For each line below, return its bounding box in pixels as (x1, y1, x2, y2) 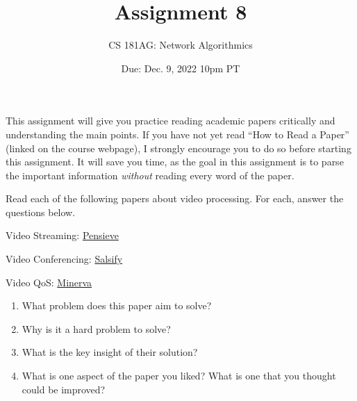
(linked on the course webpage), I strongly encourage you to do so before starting (6, 140, 351, 155)
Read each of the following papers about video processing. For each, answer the (6, 191, 344, 206)
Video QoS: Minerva (6, 275, 92, 289)
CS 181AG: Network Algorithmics (108, 38, 253, 52)
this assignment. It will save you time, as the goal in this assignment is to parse (6, 154, 344, 169)
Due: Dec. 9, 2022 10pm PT (121, 60, 240, 75)
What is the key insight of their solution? (22, 345, 198, 359)
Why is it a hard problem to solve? (22, 321, 171, 336)
